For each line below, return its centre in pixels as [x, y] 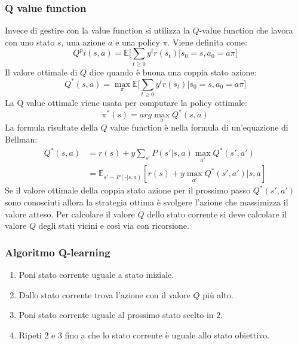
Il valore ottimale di [41, 72]
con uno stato [30, 42]
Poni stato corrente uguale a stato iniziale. [96, 275]
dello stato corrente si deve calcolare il [217, 214]
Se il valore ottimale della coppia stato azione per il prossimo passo [128, 190]
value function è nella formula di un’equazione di [199, 127]
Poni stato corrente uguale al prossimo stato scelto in [116, 315]
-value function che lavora [246, 30]
